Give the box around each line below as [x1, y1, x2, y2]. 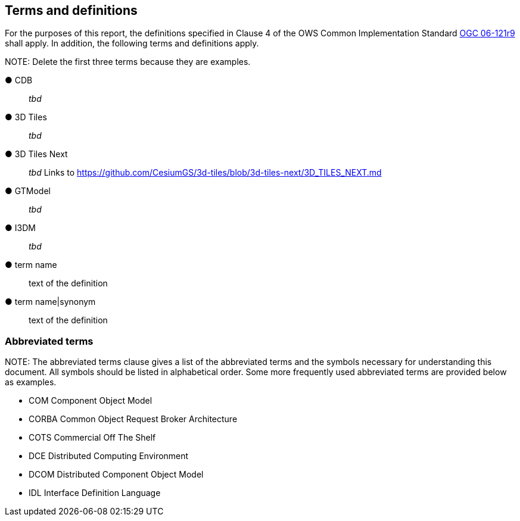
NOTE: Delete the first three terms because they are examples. [5, 57, 251, 67]
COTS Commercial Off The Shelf [29, 432, 156, 443]
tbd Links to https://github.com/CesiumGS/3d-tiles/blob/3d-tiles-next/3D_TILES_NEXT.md [29, 167, 382, 178]
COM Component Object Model [29, 395, 152, 406]
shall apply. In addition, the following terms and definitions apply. [5, 38, 259, 49]
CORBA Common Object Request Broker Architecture [29, 414, 238, 425]
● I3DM [5, 223, 36, 233]
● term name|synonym [5, 297, 96, 307]
